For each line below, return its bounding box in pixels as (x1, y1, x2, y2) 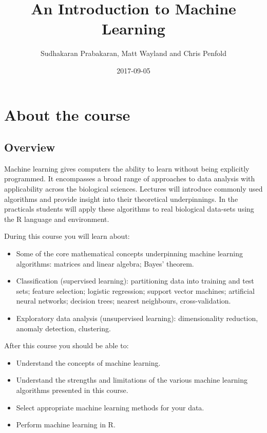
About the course (4, 104, 130, 125)
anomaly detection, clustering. (16, 323, 111, 333)
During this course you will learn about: (4, 231, 130, 241)
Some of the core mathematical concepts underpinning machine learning (16, 248, 243, 259)
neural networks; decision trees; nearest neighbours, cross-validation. (16, 295, 231, 306)
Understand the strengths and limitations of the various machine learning (16, 374, 247, 385)
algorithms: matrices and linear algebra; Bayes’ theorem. (16, 258, 194, 269)
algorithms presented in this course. (16, 384, 128, 395)
